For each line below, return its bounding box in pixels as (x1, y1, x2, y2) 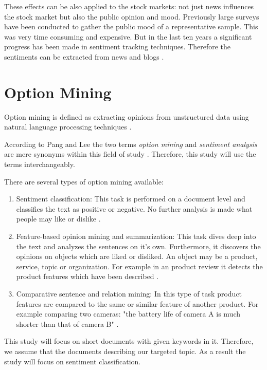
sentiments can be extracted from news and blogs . (4, 51, 164, 62)
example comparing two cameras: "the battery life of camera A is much (16, 308, 240, 319)
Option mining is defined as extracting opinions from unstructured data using (4, 111, 249, 122)
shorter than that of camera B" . (16, 318, 119, 329)
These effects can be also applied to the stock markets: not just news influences (4, 1, 254, 11)
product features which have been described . (16, 271, 159, 282)
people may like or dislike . (16, 213, 101, 224)
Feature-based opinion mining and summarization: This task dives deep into (16, 231, 256, 242)
